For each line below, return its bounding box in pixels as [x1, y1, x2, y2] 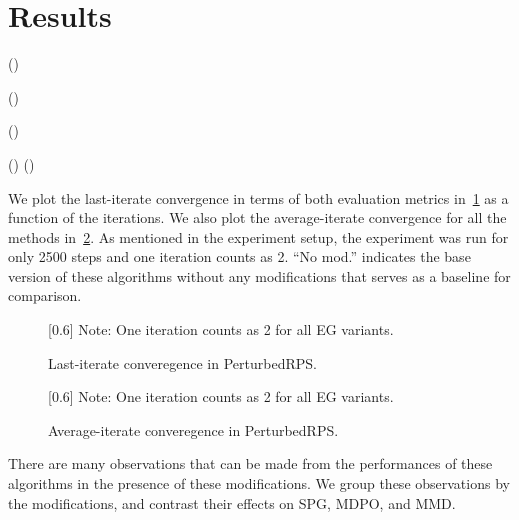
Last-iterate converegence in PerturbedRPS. [48, 352, 317, 373]
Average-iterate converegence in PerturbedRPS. [48, 419, 339, 440]
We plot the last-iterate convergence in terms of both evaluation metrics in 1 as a [8, 187, 509, 208]
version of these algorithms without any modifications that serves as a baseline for [8, 265, 511, 286]
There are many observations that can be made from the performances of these [8, 453, 493, 474]
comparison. [8, 285, 82, 306]
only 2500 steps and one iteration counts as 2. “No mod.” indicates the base [8, 246, 471, 267]
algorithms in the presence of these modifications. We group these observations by [8, 473, 510, 494]
